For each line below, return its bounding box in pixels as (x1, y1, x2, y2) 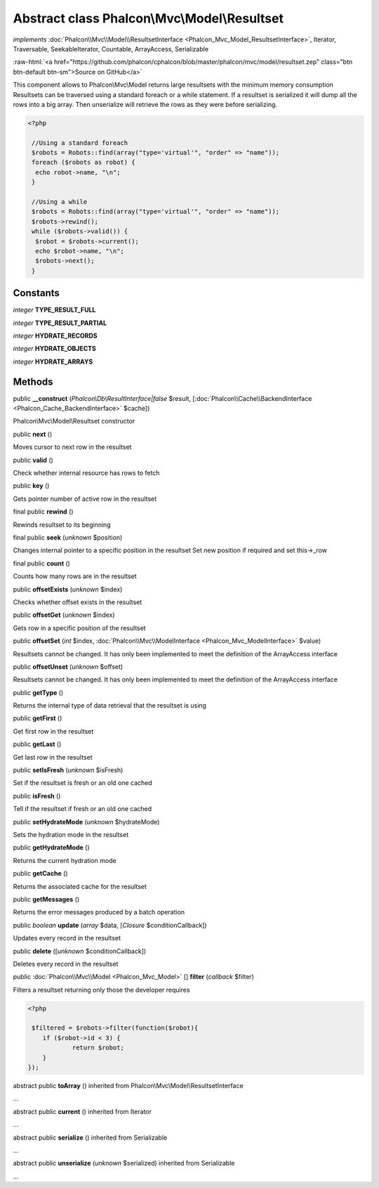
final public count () (13, 559, 70, 568)
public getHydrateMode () (13, 843, 91, 852)
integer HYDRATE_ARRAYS (13, 357, 93, 366)
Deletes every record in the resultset (13, 959, 119, 968)
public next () (13, 430, 53, 438)
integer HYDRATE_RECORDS (13, 331, 98, 340)
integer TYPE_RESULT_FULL (13, 306, 96, 314)
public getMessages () (13, 895, 80, 903)
